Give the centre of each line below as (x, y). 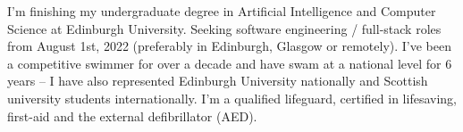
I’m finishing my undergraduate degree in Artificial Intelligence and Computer (222, 11)
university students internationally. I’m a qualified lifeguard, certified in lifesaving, (232, 98)
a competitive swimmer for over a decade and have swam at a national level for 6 (230, 63)
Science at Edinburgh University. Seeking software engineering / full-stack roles (224, 28)
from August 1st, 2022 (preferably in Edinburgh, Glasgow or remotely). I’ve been (230, 46)
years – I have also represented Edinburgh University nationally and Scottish (218, 81)
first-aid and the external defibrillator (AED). (132, 115)
